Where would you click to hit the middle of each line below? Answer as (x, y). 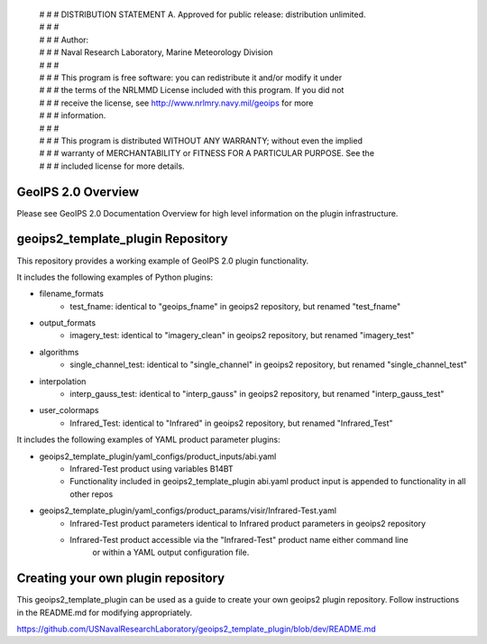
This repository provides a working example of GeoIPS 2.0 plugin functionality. (163, 261)
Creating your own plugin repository (121, 579)
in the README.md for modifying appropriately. (105, 612)
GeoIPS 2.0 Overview (78, 192)
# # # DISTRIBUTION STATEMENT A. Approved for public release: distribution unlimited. (202, 14)
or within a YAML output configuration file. (171, 552)
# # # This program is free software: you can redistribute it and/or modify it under (191, 78)
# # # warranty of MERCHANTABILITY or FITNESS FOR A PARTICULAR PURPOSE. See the (207, 153)
